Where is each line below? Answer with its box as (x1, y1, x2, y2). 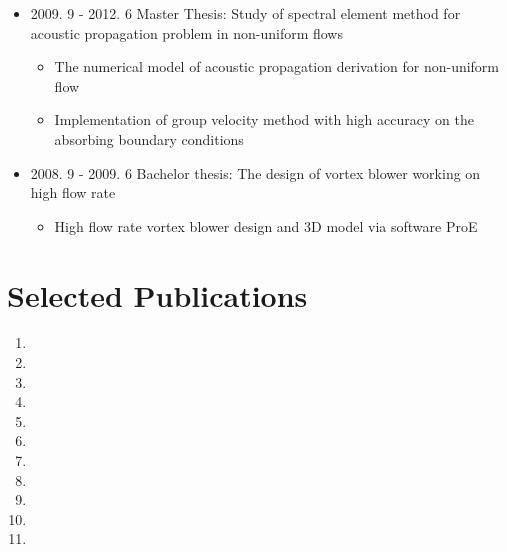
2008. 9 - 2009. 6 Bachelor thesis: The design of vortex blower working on (30, 162, 481, 183)
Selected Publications (7, 274, 308, 315)
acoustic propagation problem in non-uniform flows (30, 22, 343, 43)
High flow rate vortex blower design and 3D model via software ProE (54, 215, 478, 236)
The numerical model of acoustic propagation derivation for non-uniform (54, 56, 500, 77)
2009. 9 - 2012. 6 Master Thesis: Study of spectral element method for (30, 3, 461, 23)
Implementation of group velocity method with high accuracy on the (54, 109, 474, 130)
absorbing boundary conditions (54, 128, 244, 149)
